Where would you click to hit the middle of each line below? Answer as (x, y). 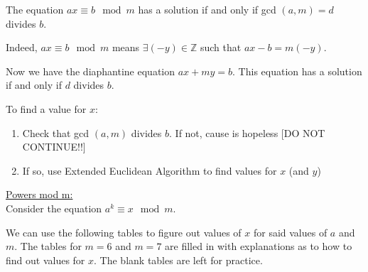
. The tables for (48, 246)
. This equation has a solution (297, 71)
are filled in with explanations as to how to (259, 246)
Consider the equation (54, 208)
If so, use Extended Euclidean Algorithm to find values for (150, 170)
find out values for (45, 260)
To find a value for (46, 108)
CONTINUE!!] (54, 147)
